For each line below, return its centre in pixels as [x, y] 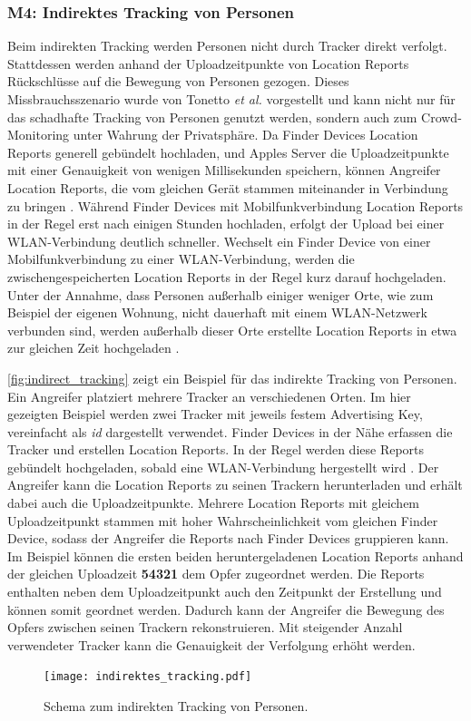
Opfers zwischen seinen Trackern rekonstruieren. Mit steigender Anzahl [205, 627]
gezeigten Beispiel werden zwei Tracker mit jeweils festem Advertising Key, [215, 414]
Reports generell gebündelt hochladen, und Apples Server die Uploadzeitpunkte [228, 152]
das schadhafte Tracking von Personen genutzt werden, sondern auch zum [212, 117]
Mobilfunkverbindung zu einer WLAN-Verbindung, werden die [181, 259]
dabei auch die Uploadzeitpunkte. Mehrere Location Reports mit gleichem [214, 503]
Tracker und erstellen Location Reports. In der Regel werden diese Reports [216, 449]
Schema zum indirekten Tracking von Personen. [176, 706]
